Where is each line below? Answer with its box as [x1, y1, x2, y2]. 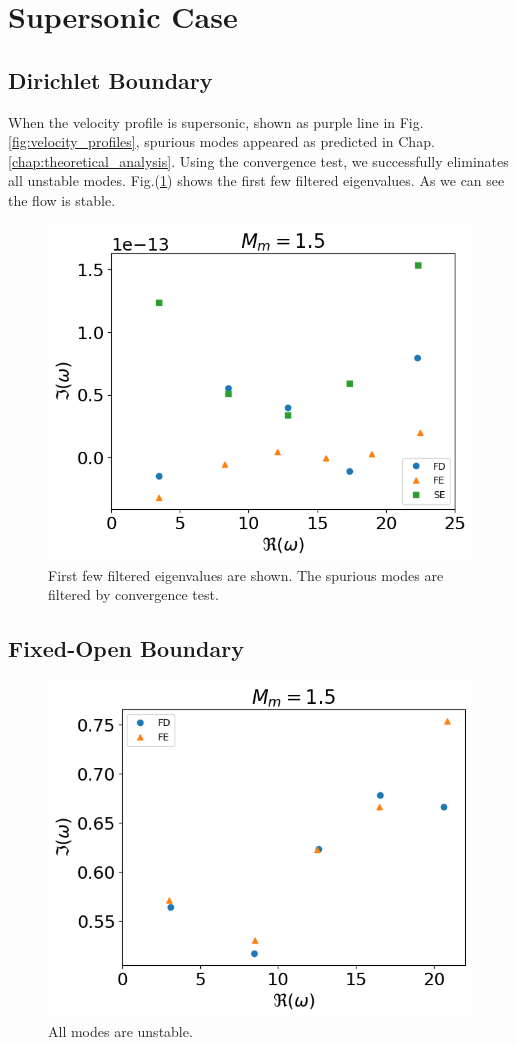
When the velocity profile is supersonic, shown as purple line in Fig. [8, 111, 424, 132]
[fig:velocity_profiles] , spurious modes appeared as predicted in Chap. [8, 131, 435, 152]
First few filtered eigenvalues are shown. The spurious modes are [48, 564, 444, 585]
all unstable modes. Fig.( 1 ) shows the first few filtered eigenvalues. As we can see [8, 170, 505, 191]
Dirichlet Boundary [8, 64, 213, 95]
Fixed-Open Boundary [8, 633, 244, 664]
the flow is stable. [8, 189, 116, 210]
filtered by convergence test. [48, 584, 219, 605]
